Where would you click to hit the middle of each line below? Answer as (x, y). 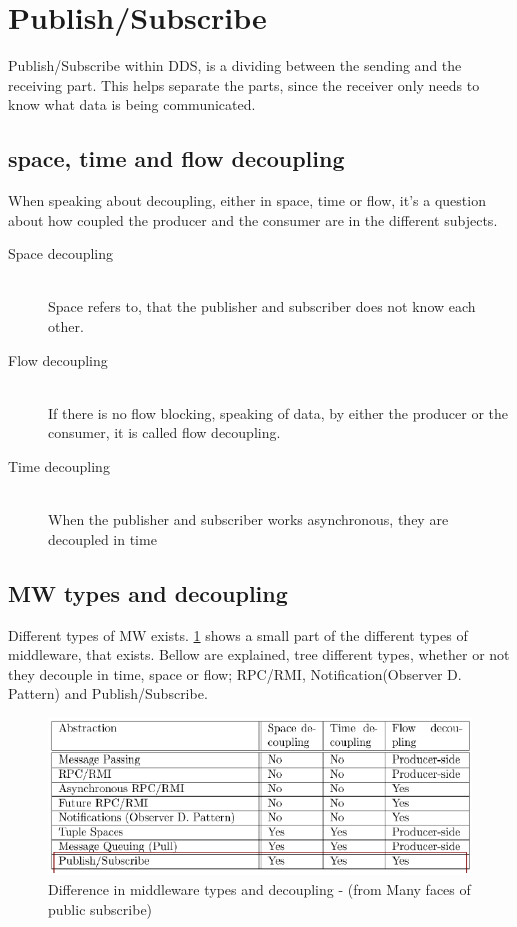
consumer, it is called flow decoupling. (164, 432)
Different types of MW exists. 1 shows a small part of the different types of (238, 634)
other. (66, 326)
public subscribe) (100, 908)
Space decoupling (61, 253)
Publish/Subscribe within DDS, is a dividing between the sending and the (235, 65)
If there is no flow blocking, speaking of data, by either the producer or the (278, 412)
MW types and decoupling (148, 592)
